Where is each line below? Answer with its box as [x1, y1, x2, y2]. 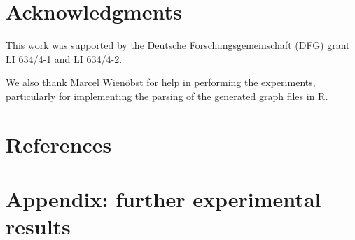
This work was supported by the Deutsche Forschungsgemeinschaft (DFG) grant [6, 38, 350, 52]
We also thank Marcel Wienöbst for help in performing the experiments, [6, 75, 316, 90]
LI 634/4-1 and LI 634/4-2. [6, 51, 123, 66]
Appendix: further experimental [6, 185, 321, 213]
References [6, 129, 112, 158]
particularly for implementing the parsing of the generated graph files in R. [6, 88, 328, 103]
